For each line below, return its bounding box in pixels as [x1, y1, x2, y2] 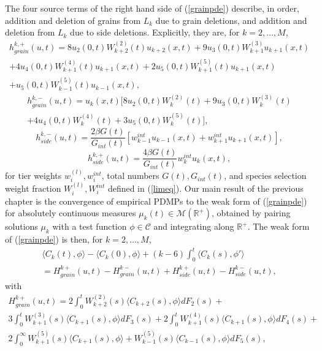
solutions [5, 220, 38, 233]
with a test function [52, 220, 127, 233]
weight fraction [5, 182, 61, 195]
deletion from [5, 26, 55, 39]
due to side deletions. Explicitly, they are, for [70, 26, 240, 39]
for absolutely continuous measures [5, 206, 136, 219]
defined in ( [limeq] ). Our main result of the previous [107, 182, 304, 195]
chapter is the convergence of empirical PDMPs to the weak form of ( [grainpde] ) [5, 194, 307, 207]
